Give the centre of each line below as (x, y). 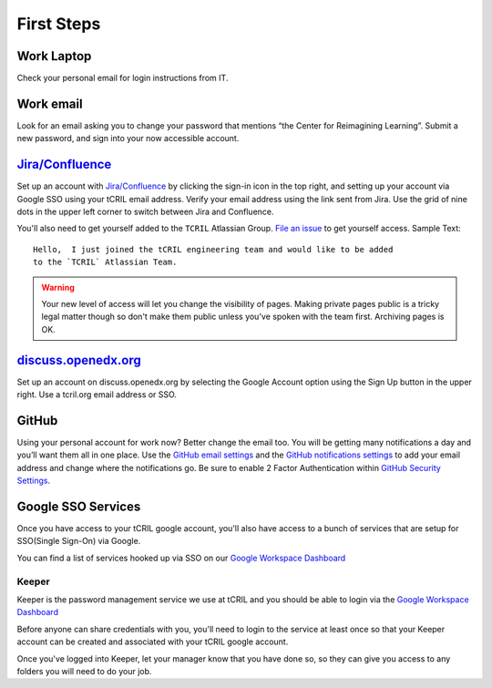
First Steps (59, 24)
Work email (50, 103)
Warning (58, 287)
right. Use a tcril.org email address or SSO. (97, 395)
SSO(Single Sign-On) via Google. (79, 541)
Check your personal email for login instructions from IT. (123, 78)
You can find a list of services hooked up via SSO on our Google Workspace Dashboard (181, 558)
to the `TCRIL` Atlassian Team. (105, 262)
